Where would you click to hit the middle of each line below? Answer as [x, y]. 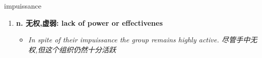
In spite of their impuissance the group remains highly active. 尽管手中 [139, 40]
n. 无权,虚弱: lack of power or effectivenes [89, 22]
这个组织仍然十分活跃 [80, 49]
